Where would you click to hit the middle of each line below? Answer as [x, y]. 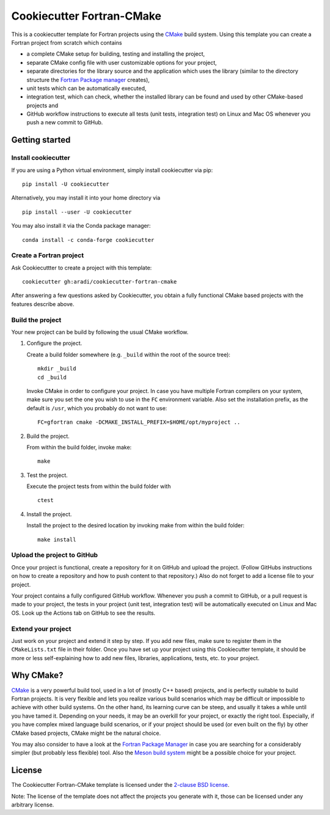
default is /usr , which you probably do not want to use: [97, 408]
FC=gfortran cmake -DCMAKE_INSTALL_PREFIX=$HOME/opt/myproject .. [139, 422]
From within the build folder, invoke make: [79, 447]
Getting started [41, 140]
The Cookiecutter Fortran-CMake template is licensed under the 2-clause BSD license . [120, 785]
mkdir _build [57, 369]
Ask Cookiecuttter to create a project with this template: [82, 268]
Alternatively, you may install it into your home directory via [86, 198]
